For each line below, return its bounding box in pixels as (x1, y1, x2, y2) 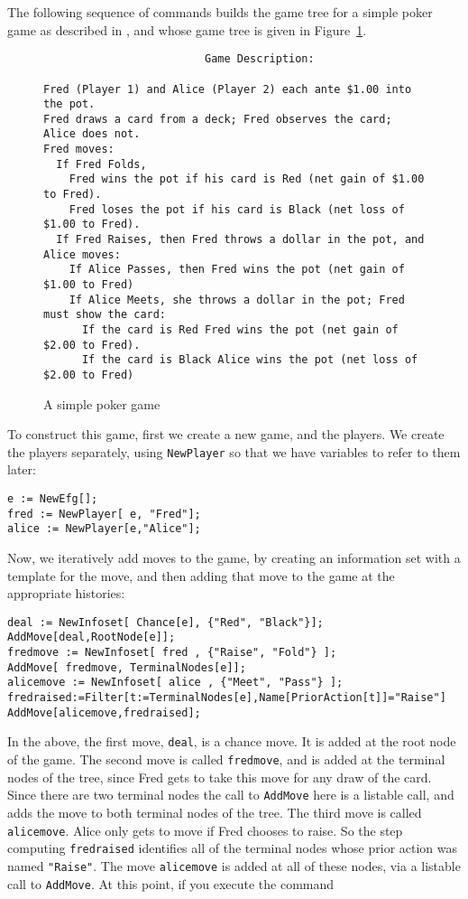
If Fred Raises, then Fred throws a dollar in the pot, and (56, 233, 425, 247)
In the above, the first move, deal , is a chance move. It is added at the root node (7, 732, 456, 751)
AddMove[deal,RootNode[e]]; (7, 631, 176, 644)
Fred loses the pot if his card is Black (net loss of (69, 202, 405, 216)
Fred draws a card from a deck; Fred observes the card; (43, 112, 392, 126)
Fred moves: (43, 143, 115, 156)
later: (7, 460, 36, 479)
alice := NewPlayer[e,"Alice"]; (7, 522, 201, 536)
